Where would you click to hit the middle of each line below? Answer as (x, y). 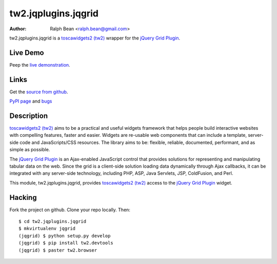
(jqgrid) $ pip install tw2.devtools (66, 243)
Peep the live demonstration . (40, 65)
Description (29, 116)
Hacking (23, 197)
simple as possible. (30, 150)
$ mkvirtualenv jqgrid (47, 229)
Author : (18, 29)
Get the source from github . (39, 92)
